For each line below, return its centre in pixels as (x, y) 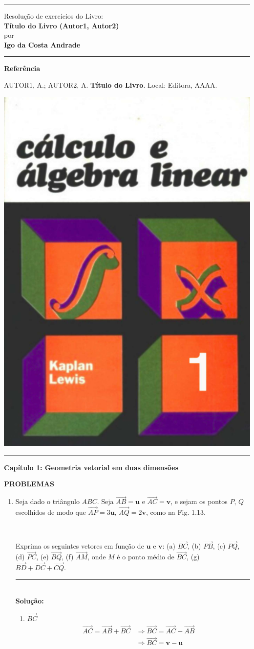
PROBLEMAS (29, 484)
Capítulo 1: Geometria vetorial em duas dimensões (91, 467)
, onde (97, 557)
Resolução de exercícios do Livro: (53, 16)
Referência (22, 68)
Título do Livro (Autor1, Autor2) (62, 25)
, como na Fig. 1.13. (176, 512)
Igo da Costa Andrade (42, 44)
